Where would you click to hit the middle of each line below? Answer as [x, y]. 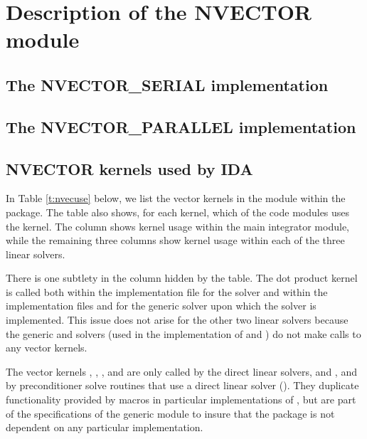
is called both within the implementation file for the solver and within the [167, 291]
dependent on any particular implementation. [105, 427]
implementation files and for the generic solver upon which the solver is [161, 306]
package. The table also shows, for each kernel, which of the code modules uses [178, 212]
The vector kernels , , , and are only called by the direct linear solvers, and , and [181, 371]
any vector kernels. [47, 348]
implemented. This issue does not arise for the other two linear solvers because [177, 320]
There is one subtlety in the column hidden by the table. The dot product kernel [182, 278]
